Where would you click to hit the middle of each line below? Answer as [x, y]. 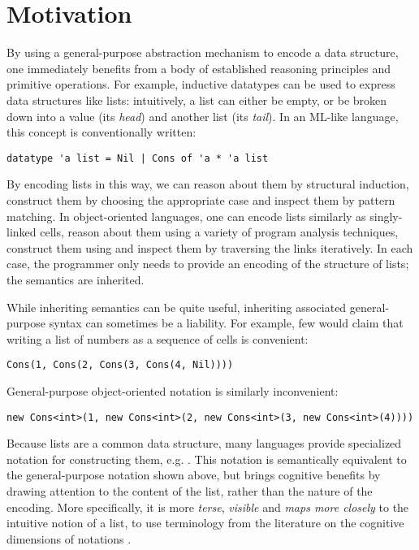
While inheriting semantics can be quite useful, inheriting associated [177, 307]
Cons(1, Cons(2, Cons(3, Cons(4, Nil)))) [120, 365]
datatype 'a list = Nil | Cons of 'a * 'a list [138, 158]
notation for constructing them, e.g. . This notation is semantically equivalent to [207, 459]
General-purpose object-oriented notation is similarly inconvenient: [173, 390]
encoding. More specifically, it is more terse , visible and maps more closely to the [208, 507]
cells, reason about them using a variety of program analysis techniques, [219, 232]
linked [22, 232]
